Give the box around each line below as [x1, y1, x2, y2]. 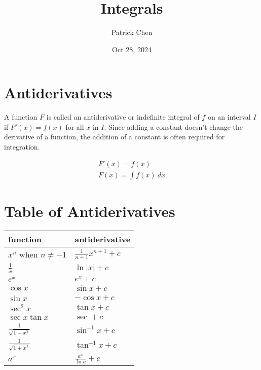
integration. [4, 141, 40, 152]
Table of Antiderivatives [4, 200, 175, 221]
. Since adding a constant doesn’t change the [104, 121, 243, 132]
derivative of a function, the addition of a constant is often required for [4, 131, 225, 142]
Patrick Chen [111, 27, 153, 38]
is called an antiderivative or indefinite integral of [46, 112, 200, 122]
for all [65, 121, 84, 132]
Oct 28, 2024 [112, 44, 152, 54]
